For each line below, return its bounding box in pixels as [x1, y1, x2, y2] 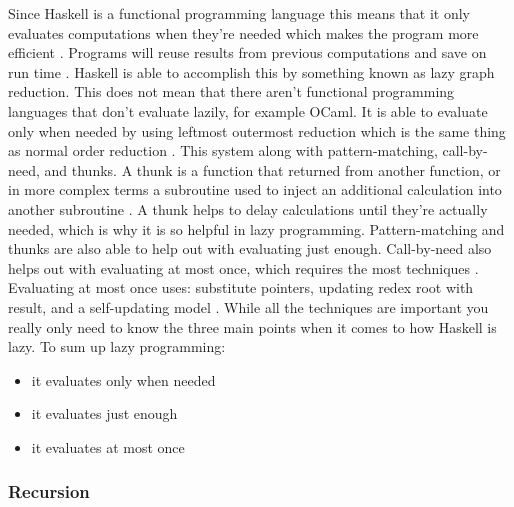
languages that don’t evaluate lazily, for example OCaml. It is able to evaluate [8, 100, 488, 121]
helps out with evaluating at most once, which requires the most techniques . [8, 257, 479, 278]
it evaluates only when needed [31, 369, 216, 390]
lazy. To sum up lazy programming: [8, 336, 226, 357]
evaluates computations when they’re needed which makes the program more [8, 22, 479, 43]
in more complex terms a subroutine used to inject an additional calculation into [8, 179, 502, 200]
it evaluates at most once [31, 436, 185, 457]
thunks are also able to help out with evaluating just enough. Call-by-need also [8, 238, 492, 259]
